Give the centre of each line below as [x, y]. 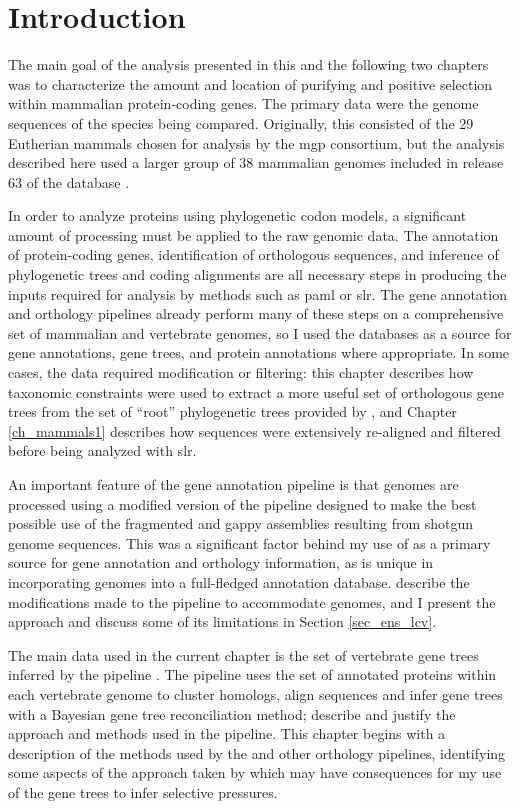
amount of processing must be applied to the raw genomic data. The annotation [253, 234]
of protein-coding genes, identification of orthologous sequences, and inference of [253, 254]
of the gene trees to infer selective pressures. [143, 791]
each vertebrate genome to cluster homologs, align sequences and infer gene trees [255, 693]
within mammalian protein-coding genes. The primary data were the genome [243, 103]
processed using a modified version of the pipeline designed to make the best [242, 503]
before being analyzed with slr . [102, 450]
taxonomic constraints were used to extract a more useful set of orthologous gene [256, 391]
